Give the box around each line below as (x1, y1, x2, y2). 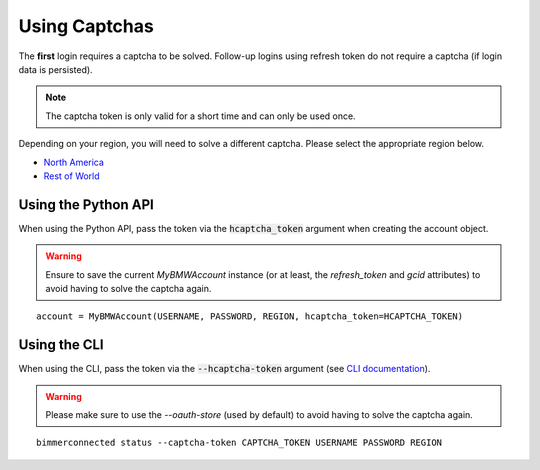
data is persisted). (18, 63, 94, 75)
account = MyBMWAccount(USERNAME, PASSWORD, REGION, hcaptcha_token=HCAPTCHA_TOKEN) (36, 311, 464, 322)
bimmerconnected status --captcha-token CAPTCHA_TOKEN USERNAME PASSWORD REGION (36, 437, 443, 449)
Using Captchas (18, 15, 154, 37)
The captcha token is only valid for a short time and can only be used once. (45, 110, 356, 122)
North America (43, 156, 105, 168)
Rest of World (43, 170, 100, 182)
